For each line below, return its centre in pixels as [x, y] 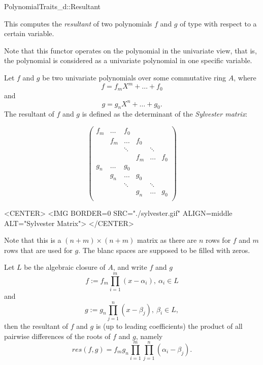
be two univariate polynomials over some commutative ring [134, 77]
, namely [149, 336]
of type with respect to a [218, 23]
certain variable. [29, 33]
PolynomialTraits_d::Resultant [53, 6]
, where [245, 77]
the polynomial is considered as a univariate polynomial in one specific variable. [128, 60]
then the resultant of [36, 326]
